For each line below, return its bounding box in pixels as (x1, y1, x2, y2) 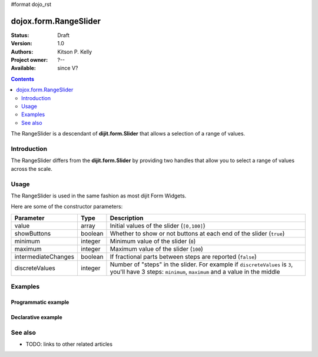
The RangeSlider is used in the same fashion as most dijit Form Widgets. (11, 192, 187, 199)
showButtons (14, 229, 51, 237)
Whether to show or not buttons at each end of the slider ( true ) (110, 229, 285, 237)
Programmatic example (11, 298, 69, 306)
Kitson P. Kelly (57, 48, 92, 55)
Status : (11, 31, 29, 38)
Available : (11, 65, 37, 72)
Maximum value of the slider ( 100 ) (110, 244, 203, 253)
